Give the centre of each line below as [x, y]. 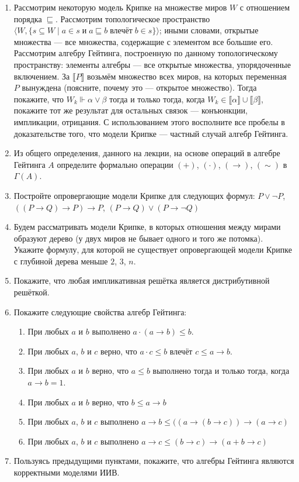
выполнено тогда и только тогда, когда [221, 371]
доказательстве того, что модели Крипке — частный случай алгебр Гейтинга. [151, 133]
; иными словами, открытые [209, 30]
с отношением [265, 7]
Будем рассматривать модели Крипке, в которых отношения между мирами [147, 227]
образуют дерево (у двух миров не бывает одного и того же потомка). [138, 238]
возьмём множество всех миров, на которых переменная [187, 76]
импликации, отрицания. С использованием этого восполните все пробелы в [149, 121]
